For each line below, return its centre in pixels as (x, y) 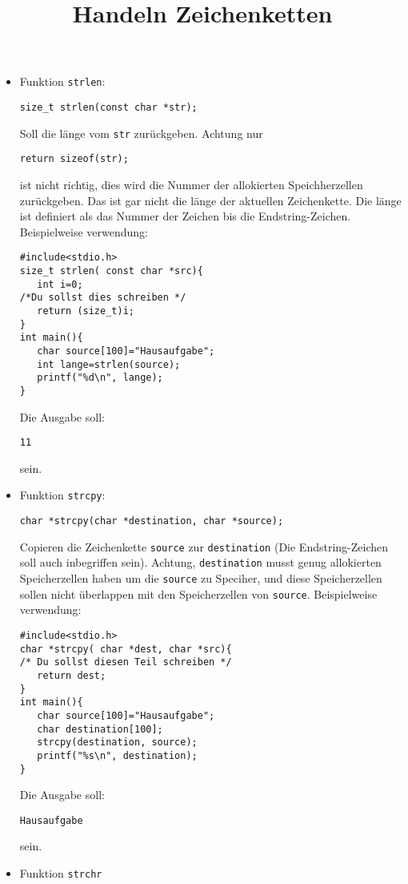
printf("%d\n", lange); (100, 378)
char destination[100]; (100, 729)
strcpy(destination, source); (117, 743)
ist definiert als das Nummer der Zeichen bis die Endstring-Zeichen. (185, 216)
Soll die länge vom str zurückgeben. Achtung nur (141, 133)
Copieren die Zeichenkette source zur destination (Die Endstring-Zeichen (204, 546)
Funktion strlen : (62, 81)
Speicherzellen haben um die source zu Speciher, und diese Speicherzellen (201, 578)
